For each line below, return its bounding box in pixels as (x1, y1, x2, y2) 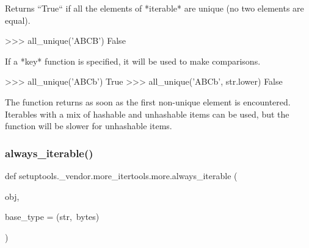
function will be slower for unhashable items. (5, 119, 172, 132)
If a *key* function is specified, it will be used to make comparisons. (5, 54, 261, 67)
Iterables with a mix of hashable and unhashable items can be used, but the (5, 107, 289, 120)
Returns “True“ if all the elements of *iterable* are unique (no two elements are (5, 2, 304, 14)
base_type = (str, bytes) (5, 210, 100, 223)
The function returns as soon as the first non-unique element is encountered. (5, 95, 291, 108)
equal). (5, 13, 31, 26)
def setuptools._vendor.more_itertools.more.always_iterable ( (5, 169, 238, 182)
